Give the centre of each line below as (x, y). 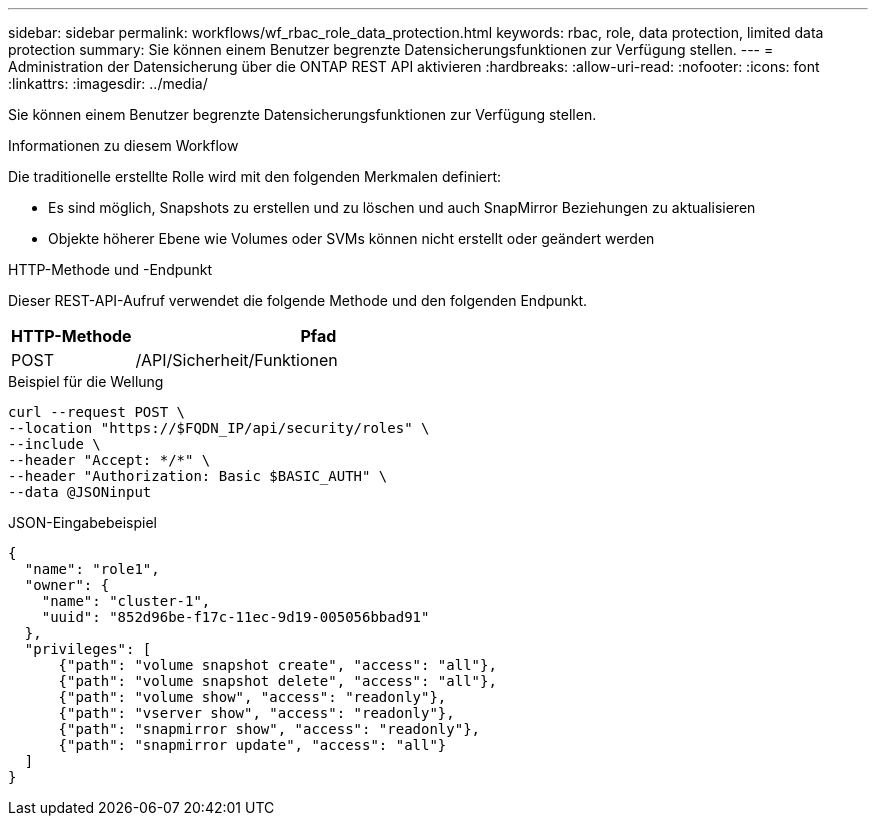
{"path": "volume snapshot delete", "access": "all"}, (277, 681)
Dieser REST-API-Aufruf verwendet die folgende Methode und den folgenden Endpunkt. (298, 300)
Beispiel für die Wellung (86, 381)
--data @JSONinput (80, 492)
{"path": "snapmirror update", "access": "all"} (252, 745)
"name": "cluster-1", (126, 601)
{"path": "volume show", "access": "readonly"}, (252, 697)
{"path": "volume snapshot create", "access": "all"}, (277, 665)
